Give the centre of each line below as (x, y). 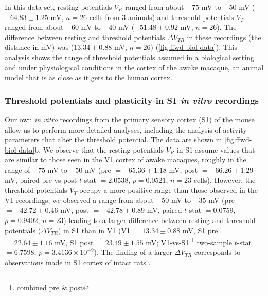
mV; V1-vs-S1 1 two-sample (189, 241)
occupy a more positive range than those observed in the (169, 190)
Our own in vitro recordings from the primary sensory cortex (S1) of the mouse (130, 119)
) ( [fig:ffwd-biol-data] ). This (194, 47)
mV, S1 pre (200, 230)
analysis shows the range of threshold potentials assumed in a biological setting (129, 57)
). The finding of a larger (133, 252)
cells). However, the (225, 180)
